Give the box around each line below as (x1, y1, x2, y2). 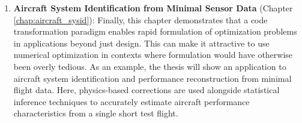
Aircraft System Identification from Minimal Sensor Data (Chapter (13, 2, 293, 14)
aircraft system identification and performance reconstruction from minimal (13, 72, 292, 84)
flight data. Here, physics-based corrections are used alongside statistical (13, 84, 280, 96)
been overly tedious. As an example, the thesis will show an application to (13, 60, 286, 72)
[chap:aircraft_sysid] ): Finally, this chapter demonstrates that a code (13, 13, 268, 26)
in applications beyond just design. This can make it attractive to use (13, 36, 270, 49)
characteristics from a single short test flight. (13, 107, 178, 119)
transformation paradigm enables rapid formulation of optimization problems (13, 25, 297, 38)
